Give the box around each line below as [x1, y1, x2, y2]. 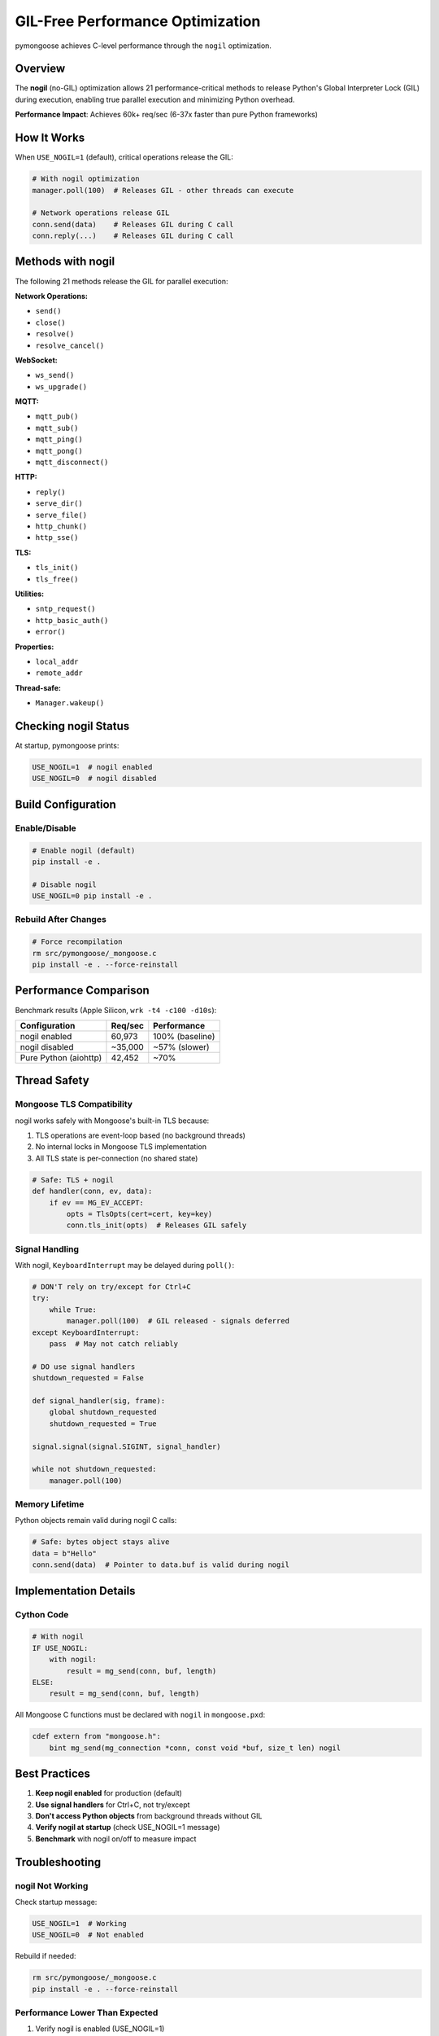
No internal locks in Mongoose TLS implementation [35, 1142, 207, 1152]
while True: [49, 1305, 98, 1314]
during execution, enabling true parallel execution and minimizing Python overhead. [15, 94, 295, 104]
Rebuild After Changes [15, 914, 107, 925]
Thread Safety [15, 1073, 89, 1087]
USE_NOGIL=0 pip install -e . [32, 892, 153, 901]
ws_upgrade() [35, 382, 88, 391]
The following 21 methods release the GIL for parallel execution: [15, 276, 228, 286]
